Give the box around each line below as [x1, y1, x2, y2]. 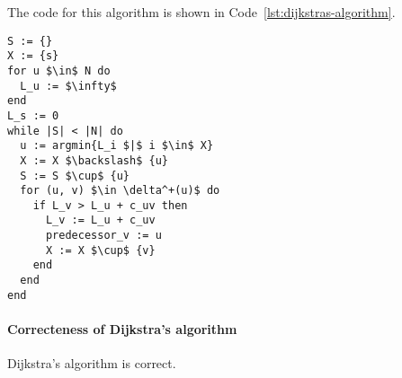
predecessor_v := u [45, 229, 162, 242]
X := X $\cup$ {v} [45, 243, 156, 257]
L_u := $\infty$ [20, 79, 117, 92]
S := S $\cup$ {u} [20, 169, 130, 182]
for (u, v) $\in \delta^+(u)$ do [20, 184, 220, 198]
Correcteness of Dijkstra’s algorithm [7, 320, 237, 338]
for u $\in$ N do [7, 64, 111, 77]
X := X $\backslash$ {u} [20, 154, 168, 167]
